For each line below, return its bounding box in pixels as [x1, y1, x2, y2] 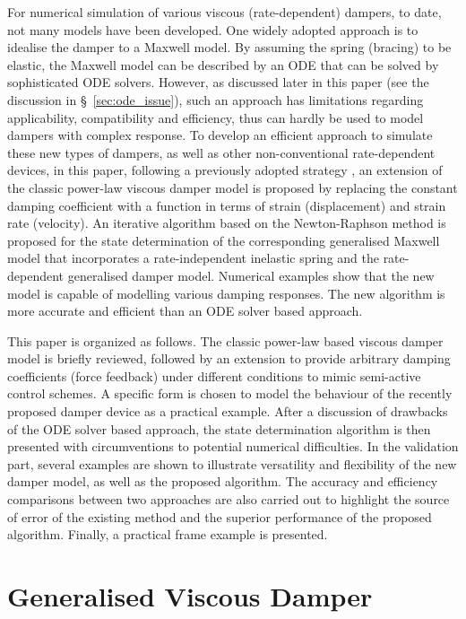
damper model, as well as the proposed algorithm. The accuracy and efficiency [7, 472, 438, 491]
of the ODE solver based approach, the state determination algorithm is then [7, 419, 431, 438]
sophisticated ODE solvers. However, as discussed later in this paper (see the [7, 73, 429, 92]
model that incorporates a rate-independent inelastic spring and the [7, 248, 379, 267]
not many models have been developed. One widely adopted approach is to [7, 20, 419, 39]
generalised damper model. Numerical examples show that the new [67, 266, 435, 284]
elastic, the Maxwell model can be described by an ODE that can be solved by [7, 55, 439, 74]
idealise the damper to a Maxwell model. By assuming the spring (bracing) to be [7, 38, 452, 57]
